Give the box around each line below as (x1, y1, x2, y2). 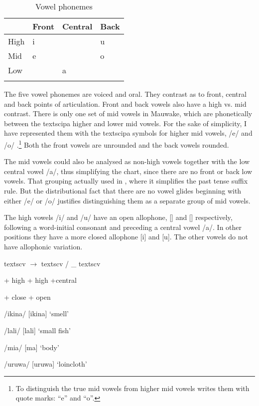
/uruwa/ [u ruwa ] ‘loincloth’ (4, 359, 87, 369)
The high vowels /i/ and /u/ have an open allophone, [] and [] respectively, (4, 212, 233, 222)
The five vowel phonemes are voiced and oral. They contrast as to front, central (4, 89, 247, 99)
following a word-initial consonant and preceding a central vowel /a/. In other (4, 221, 242, 232)
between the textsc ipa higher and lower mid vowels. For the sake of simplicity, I (4, 118, 247, 128)
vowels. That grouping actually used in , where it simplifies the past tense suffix (4, 176, 248, 186)
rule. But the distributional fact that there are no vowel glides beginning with (4, 186, 242, 196)
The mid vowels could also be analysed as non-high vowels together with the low (4, 156, 250, 167)
